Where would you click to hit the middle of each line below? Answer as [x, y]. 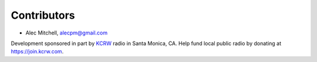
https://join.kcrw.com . [37, 51]
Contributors [43, 15]
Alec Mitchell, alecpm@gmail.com [67, 33]
